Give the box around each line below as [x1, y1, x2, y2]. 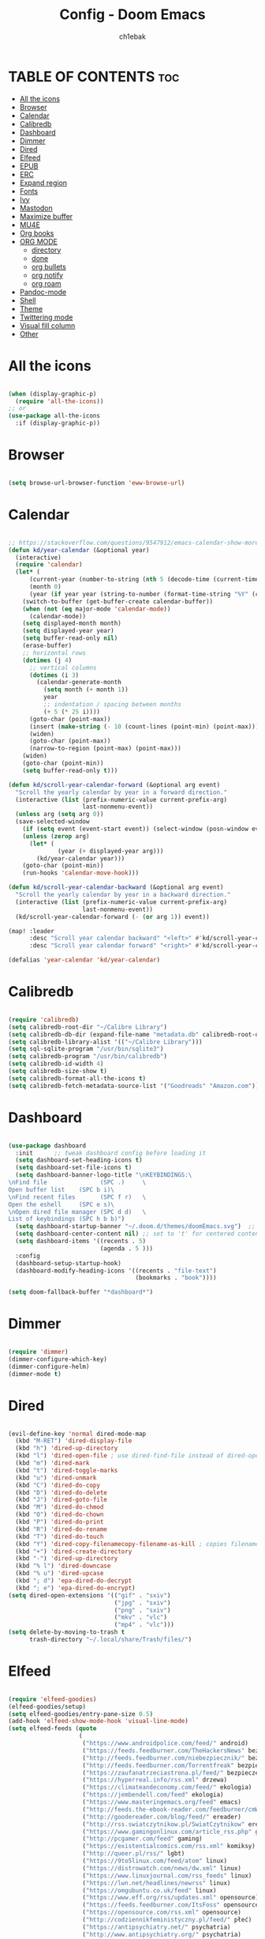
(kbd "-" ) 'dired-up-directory [15, 1555, 118, 1563]
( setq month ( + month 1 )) [43, 686, 129, 694]
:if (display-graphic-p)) [15, 419, 101, 428]
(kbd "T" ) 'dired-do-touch [15, 1533, 104, 1540]
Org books [19, 228, 54, 238]
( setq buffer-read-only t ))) [22, 766, 118, 774]
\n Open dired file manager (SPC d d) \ [8, 1208, 147, 1215]
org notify [31, 270, 64, 280]
